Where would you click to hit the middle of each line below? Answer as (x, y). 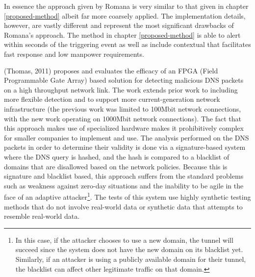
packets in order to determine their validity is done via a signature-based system (125, 147)
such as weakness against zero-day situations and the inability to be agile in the (124, 185)
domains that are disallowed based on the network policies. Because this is (116, 166)
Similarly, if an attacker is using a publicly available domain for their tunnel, (131, 259)
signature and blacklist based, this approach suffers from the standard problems (124, 176)
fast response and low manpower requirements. (74, 54)
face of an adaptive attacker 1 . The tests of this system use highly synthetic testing (127, 196)
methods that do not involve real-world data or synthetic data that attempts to (123, 206)
